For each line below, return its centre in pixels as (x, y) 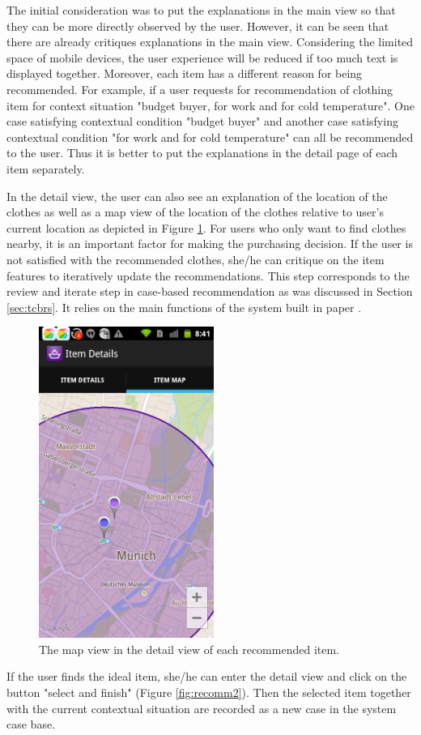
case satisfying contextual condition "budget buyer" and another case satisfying (202, 121)
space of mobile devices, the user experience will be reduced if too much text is (202, 57)
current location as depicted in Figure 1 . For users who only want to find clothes (206, 227)
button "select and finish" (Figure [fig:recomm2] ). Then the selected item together (209, 692)
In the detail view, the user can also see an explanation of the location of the (197, 196)
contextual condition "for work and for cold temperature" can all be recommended (210, 137)
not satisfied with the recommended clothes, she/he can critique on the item (196, 259)
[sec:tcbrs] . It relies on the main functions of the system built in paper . (184, 307)
